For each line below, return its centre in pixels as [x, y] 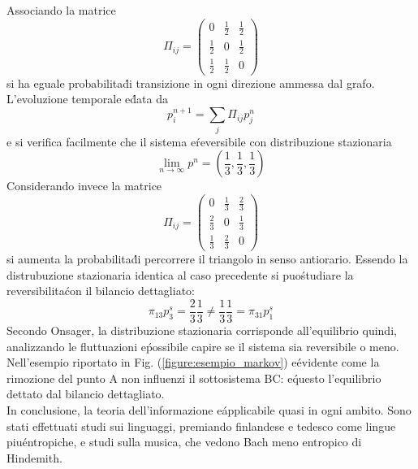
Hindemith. [34, 457]
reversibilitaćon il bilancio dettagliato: [101, 291]
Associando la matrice [61, 10]
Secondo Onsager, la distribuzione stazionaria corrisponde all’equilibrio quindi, [202, 330]
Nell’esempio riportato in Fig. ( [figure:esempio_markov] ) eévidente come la [193, 362]
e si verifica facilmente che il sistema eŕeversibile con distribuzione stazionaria [199, 141]
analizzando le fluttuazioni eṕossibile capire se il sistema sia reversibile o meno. [203, 346]
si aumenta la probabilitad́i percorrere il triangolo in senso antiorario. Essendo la [207, 259]
